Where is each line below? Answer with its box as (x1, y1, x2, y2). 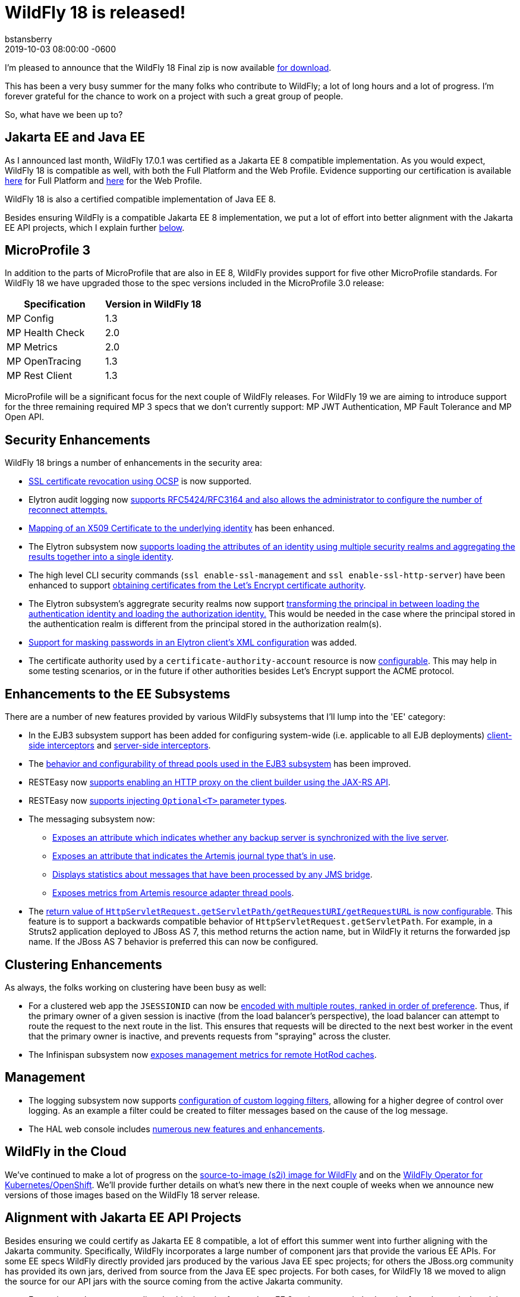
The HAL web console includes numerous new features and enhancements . (29, 1123, 325, 1134)
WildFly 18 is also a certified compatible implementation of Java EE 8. (5, 193, 276, 204)
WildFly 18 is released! (5, 2, 186, 23)
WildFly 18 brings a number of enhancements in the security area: (5, 458, 263, 468)
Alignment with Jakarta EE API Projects (5, 1210, 241, 1226)
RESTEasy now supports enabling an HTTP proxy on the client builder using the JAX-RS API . (29, 777, 391, 788)
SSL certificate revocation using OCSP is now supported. (29, 476, 252, 487)
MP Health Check (7, 327, 85, 339)
